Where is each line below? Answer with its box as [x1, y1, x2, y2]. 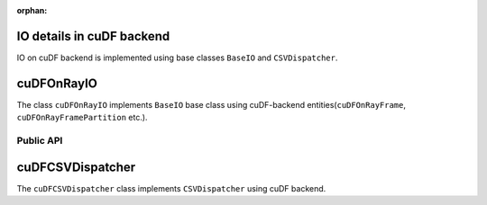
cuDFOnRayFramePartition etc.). [16, 112, 148, 123]
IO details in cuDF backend [16, 28, 170, 44]
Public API [16, 134, 63, 147]
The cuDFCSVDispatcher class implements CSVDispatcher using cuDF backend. [16, 183, 326, 193]
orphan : [16, 5, 48, 15]
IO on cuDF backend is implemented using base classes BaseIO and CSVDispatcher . [16, 52, 338, 63]
